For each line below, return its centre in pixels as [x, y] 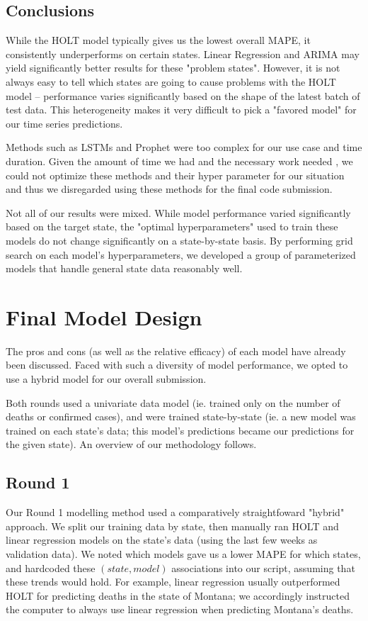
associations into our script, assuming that [263, 567]
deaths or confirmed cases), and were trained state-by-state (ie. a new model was [181, 416]
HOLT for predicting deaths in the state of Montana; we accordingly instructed [178, 595]
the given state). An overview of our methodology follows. [131, 444]
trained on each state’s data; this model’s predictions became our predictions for [180, 430]
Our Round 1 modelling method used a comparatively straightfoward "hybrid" [175, 512]
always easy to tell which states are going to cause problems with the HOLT [171, 81]
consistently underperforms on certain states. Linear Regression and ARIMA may [183, 54]
